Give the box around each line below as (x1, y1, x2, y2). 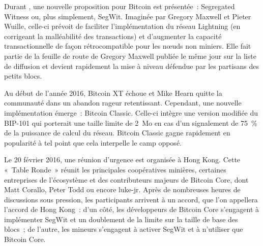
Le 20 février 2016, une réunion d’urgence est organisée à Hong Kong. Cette (4, 154, 241, 165)
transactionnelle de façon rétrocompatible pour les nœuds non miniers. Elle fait (4, 41, 251, 51)
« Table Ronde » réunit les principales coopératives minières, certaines (4, 164, 226, 174)
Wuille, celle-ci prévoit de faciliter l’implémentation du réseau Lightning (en (4, 21, 241, 31)
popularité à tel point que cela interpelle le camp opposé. (4, 137, 182, 148)
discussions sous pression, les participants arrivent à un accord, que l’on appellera (4, 194, 258, 204)
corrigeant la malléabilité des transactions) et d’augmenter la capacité (4, 30, 222, 41)
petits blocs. (4, 71, 42, 81)
